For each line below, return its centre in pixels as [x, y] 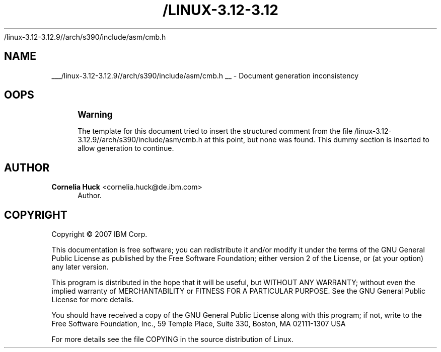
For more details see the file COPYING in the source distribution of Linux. [172, 339]
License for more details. [93, 300]
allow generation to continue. [126, 148]
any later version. [80, 267]
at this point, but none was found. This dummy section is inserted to [317, 140]
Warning [95, 115]
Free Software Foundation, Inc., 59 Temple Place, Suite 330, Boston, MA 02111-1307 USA [199, 324]
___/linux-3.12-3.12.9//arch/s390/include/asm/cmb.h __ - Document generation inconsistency [205, 75]
